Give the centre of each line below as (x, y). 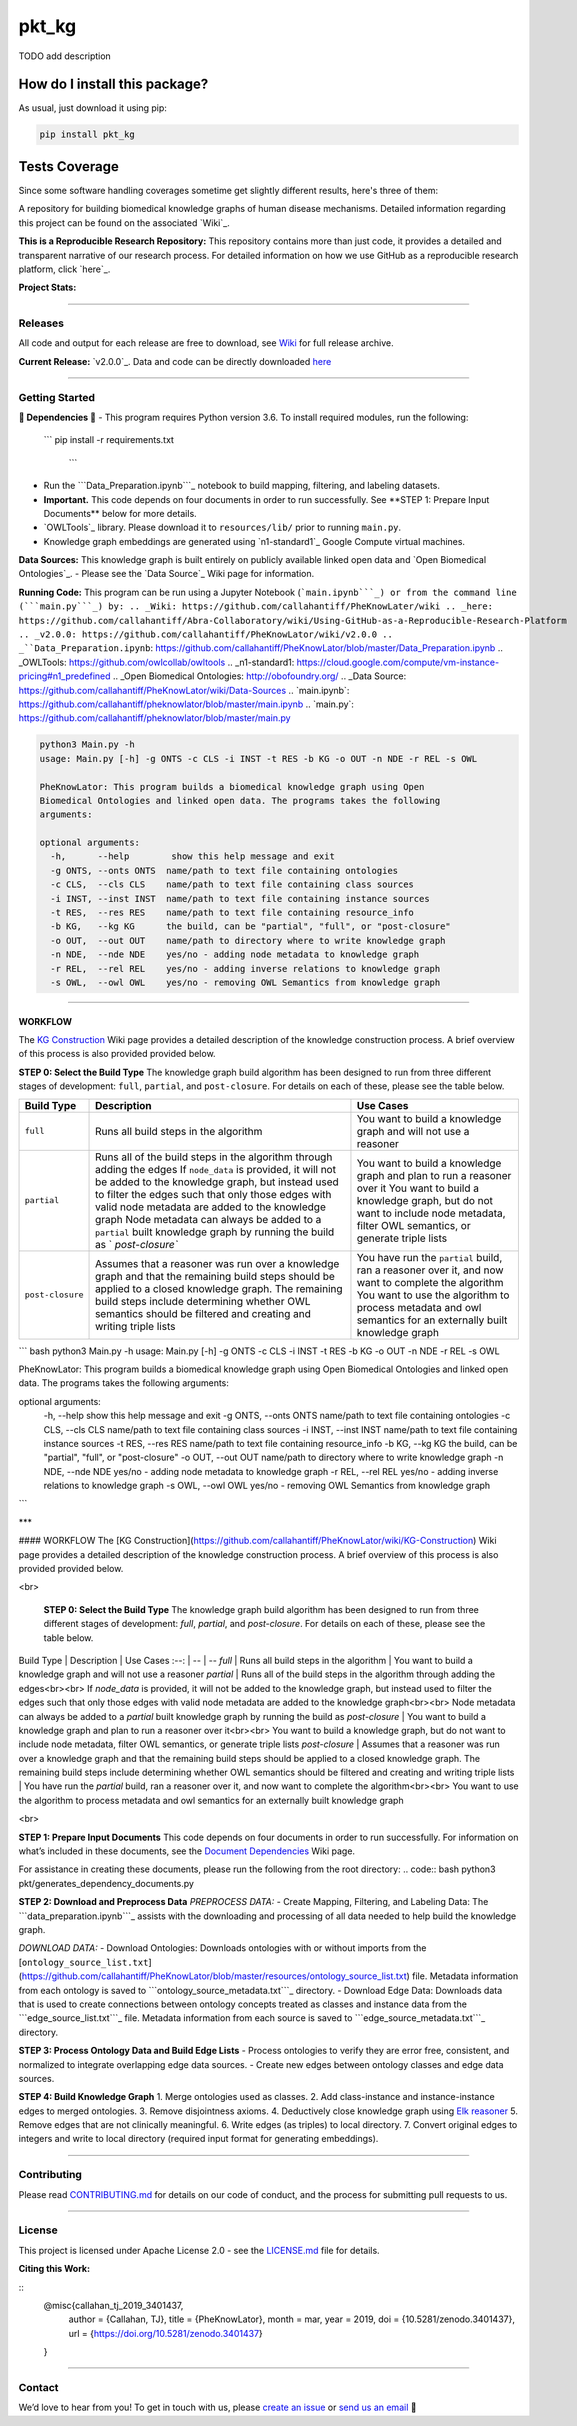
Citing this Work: (54, 2269)
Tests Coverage (68, 166)
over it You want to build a (418, 1188)
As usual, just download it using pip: (92, 108)
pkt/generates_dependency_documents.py (106, 1883)
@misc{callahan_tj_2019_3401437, (113, 2305)
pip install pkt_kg (87, 134)
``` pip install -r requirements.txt (109, 440)
